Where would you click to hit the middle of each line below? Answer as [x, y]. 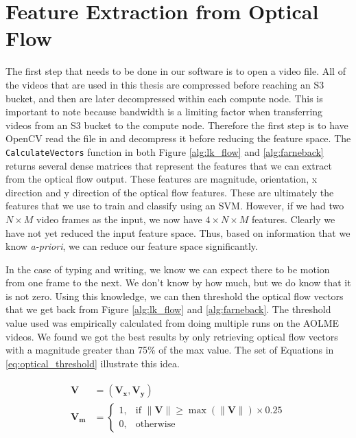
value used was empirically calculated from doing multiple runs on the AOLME [173, 323]
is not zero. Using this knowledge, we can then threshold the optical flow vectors [175, 296]
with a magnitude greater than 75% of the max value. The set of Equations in [170, 350]
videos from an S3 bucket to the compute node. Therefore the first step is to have [177, 125]
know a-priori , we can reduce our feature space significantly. [132, 246]
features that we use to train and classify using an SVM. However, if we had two [175, 206]
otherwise [155, 425]
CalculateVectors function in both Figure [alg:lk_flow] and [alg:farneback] [165, 151]
